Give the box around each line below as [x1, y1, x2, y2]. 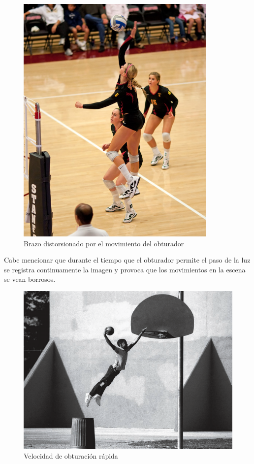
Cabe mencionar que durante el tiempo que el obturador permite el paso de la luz [4, 255, 251, 265]
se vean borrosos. [4, 274, 56, 284]
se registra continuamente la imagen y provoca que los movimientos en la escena [4, 264, 246, 274]
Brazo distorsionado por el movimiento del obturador [24, 238, 184, 248]
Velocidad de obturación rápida [24, 451, 118, 461]
